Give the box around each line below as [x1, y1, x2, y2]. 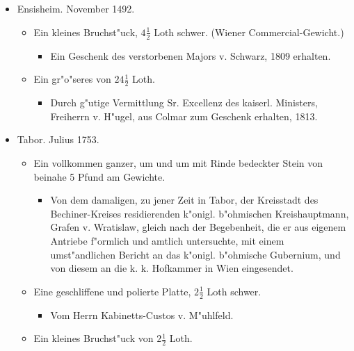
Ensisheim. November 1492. [17, 1, 135, 16]
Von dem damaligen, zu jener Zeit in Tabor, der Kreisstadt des [50, 193, 319, 207]
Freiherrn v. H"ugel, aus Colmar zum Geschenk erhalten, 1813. [50, 108, 318, 123]
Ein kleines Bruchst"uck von [33, 331, 154, 345]
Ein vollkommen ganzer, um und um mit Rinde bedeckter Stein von [33, 156, 323, 170]
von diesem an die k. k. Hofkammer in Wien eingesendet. [50, 261, 293, 275]
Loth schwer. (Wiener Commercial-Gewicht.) [154, 24, 344, 39]
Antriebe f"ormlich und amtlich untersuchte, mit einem [50, 233, 284, 247]
